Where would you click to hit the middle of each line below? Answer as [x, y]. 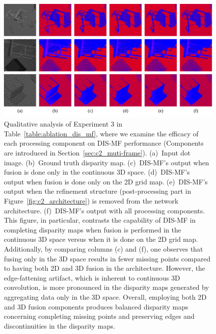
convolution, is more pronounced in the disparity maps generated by [107, 287]
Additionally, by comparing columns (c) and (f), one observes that [104, 248]
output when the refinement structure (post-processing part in [98, 191]
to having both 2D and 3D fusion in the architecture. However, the [105, 268]
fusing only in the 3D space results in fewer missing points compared [107, 258]
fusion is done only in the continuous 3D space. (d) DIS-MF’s [97, 172]
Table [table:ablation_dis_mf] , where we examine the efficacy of [101, 133]
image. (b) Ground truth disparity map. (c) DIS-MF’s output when [107, 162]
